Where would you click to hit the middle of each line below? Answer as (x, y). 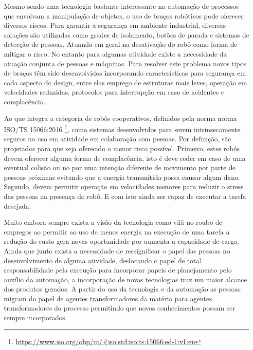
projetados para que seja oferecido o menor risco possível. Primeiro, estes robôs (122, 148)
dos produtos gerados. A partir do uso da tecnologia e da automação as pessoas (122, 289)
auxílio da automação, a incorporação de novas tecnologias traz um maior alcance (126, 279)
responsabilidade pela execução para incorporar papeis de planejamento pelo (118, 270)
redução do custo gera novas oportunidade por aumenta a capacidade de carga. (122, 241)
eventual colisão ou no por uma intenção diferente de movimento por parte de (120, 167)
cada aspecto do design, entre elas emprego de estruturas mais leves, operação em (126, 82)
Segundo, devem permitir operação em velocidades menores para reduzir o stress (124, 186)
